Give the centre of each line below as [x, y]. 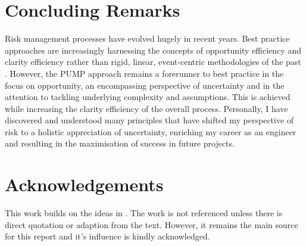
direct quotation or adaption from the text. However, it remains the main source [152, 224]
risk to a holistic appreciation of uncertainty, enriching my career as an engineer [151, 131]
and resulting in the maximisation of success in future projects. [120, 143]
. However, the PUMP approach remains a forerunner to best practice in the [144, 73]
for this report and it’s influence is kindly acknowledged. [107, 236]
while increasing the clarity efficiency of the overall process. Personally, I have [146, 108]
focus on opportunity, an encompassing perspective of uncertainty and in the [145, 85]
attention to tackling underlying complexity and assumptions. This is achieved [148, 97]
